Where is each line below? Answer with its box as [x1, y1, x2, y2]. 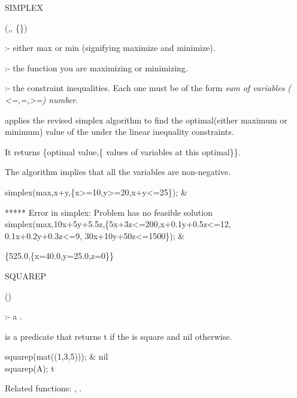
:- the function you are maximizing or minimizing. [5, 61, 188, 74]
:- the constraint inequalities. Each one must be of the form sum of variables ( [5, 82, 292, 94]
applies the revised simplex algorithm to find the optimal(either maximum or [5, 113, 287, 126]
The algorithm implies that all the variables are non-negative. [5, 165, 231, 178]
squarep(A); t [5, 361, 54, 374]
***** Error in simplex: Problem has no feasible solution [5, 206, 213, 218]
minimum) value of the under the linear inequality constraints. [5, 125, 234, 138]
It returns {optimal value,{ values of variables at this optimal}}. [5, 145, 241, 158]
